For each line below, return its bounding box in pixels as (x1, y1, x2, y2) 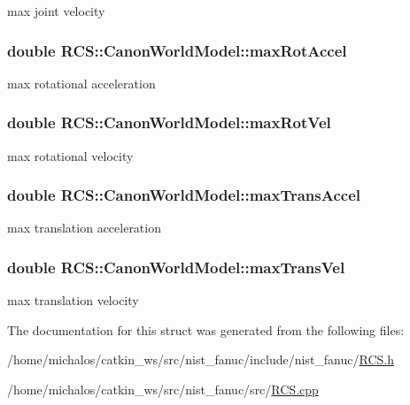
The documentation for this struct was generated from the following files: (7, 320, 405, 339)
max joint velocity (7, 2, 105, 19)
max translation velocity (7, 291, 139, 309)
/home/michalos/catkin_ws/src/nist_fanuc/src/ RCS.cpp (7, 380, 319, 399)
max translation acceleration (7, 218, 161, 237)
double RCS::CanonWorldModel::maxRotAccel (7, 39, 347, 61)
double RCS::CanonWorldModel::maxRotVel (7, 111, 331, 134)
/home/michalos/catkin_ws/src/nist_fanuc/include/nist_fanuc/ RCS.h (7, 350, 394, 369)
